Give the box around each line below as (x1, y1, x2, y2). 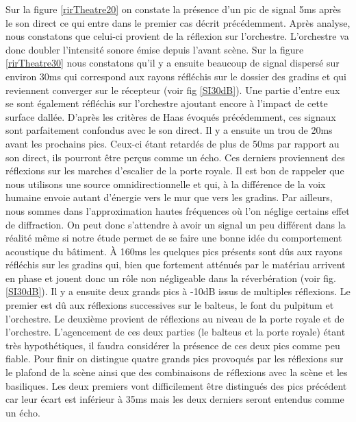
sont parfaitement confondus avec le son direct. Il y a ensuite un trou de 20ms (5, 123, 333, 137)
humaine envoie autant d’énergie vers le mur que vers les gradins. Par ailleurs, (5, 190, 333, 204)
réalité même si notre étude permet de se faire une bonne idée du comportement (5, 231, 342, 245)
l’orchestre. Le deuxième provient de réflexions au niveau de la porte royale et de (5, 311, 344, 325)
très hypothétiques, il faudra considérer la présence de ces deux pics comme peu (5, 338, 340, 352)
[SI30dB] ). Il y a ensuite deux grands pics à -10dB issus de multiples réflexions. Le (5, 284, 351, 298)
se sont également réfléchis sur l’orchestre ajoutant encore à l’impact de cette (5, 96, 328, 110)
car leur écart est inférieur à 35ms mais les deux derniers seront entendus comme (5, 392, 344, 406)
